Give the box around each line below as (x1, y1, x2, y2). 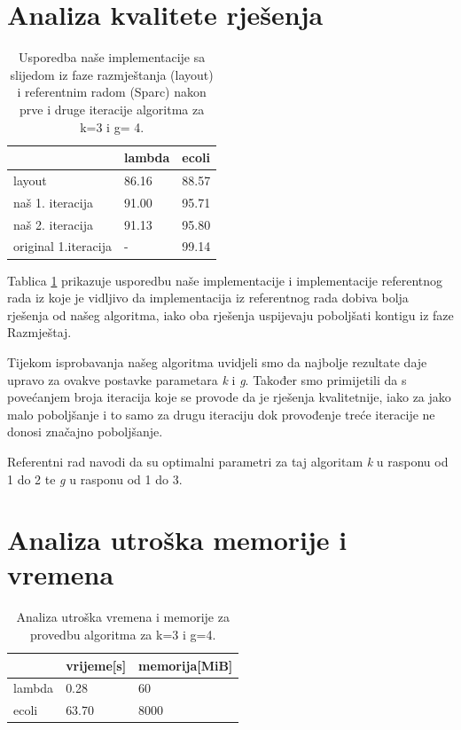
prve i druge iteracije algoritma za (20, 99, 205, 118)
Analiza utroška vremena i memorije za (16, 608, 230, 626)
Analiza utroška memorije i (7, 522, 348, 558)
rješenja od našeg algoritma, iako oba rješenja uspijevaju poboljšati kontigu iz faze (7, 305, 454, 324)
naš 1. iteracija (13, 192, 93, 211)
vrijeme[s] (66, 655, 127, 674)
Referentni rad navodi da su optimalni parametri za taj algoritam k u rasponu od (7, 451, 449, 470)
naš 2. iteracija (13, 215, 93, 233)
